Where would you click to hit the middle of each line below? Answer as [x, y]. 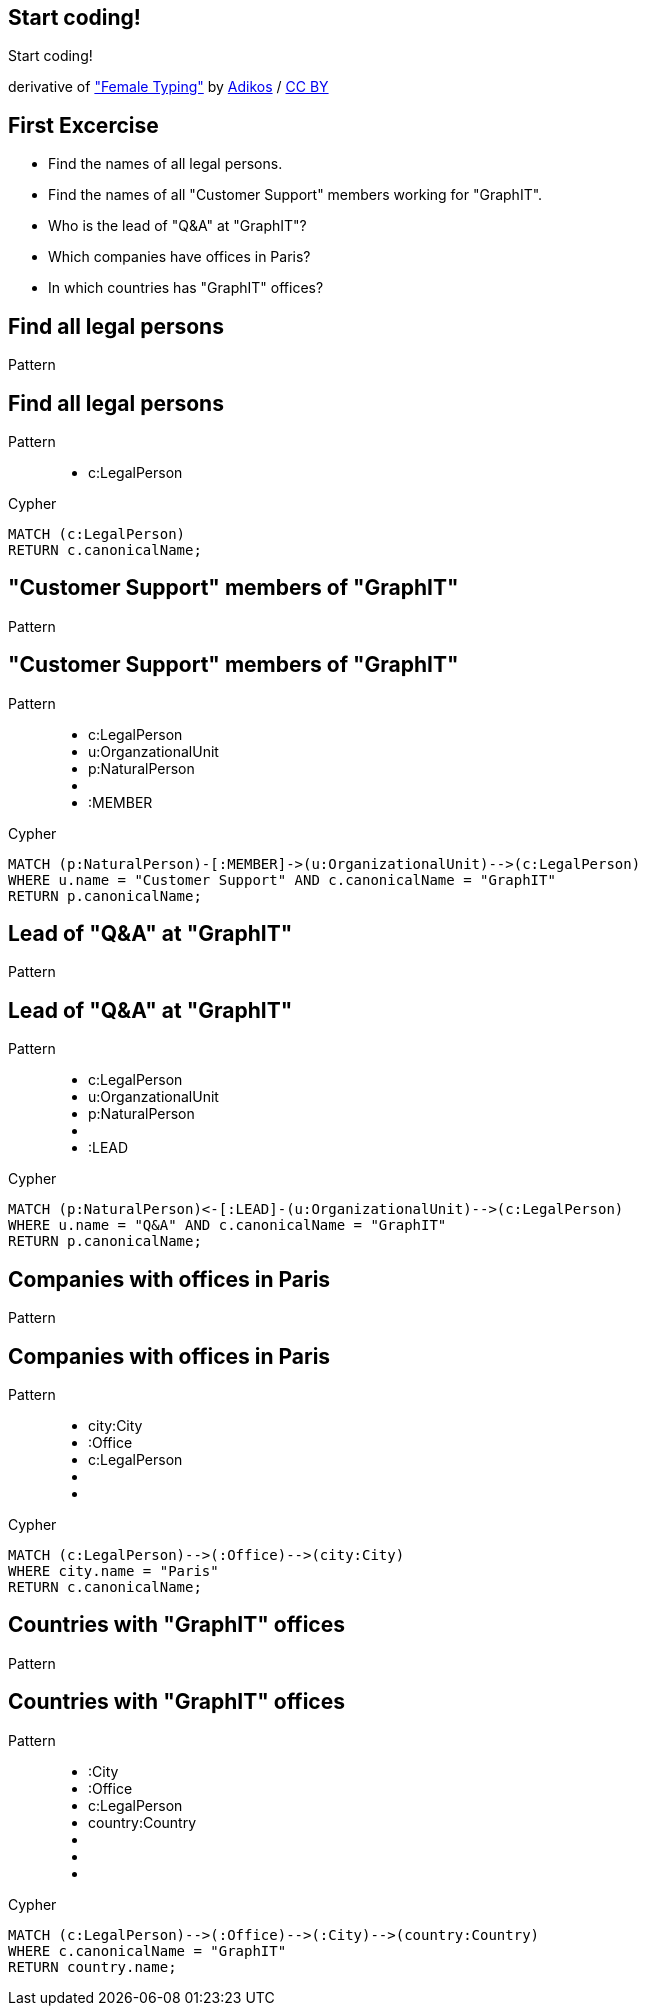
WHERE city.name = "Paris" [113, 1571]
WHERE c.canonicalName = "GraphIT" [147, 1950]
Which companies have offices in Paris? [179, 257]
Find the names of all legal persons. [165, 164]
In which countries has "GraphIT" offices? [186, 288]
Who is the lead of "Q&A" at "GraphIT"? [177, 226]
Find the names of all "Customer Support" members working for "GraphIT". [295, 195]
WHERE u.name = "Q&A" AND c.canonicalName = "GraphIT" [227, 1225]
